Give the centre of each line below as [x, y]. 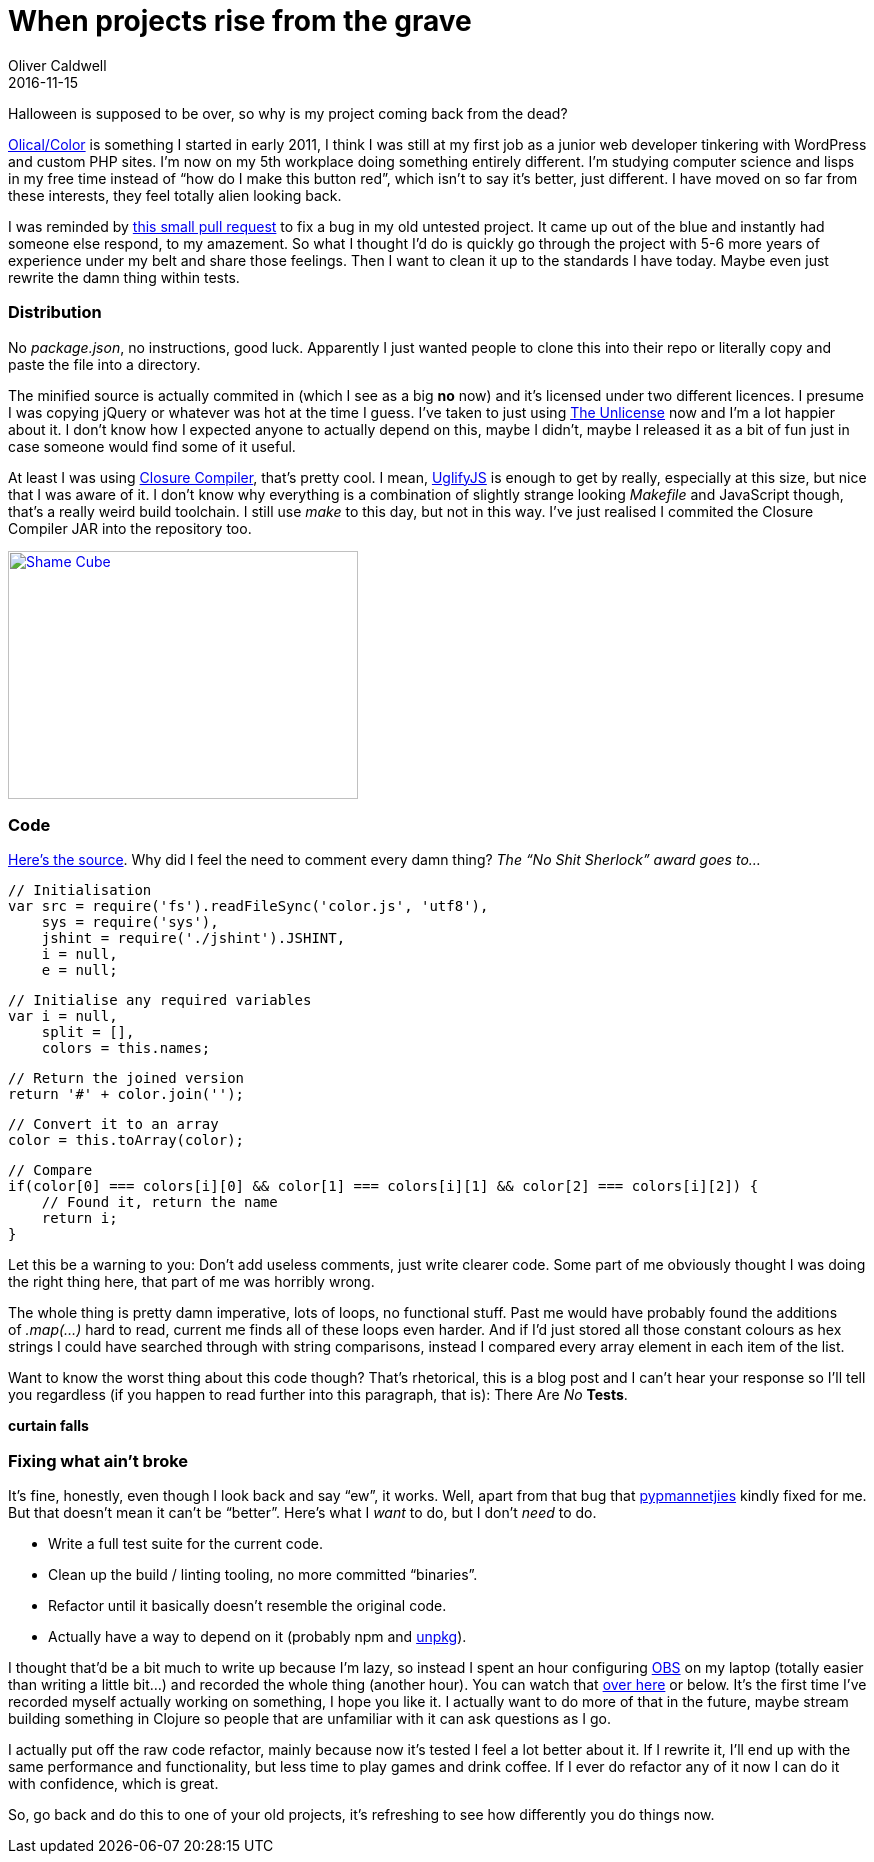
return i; [79, 1218]
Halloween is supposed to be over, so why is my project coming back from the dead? [288, 113]
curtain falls [48, 1426]
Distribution [55, 312]
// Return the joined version [126, 1078]
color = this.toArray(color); [126, 1140]
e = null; [79, 970]
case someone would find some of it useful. [152, 446]
